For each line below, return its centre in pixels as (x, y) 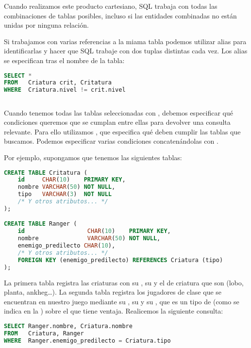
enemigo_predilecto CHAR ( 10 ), (67, 246)
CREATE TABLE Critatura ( (46, 173)
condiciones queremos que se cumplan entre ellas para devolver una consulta (117, 122)
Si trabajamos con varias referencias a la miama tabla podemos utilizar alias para (125, 41)
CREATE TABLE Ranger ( (41, 224)
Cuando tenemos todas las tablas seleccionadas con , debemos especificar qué (118, 112)
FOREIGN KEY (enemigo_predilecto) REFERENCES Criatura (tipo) (120, 260)
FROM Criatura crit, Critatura (58, 83)
